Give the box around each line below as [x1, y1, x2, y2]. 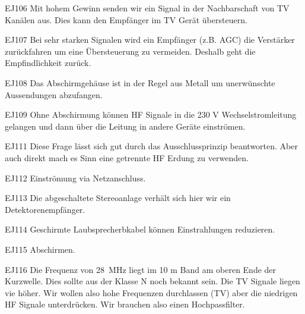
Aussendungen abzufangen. [5, 88, 103, 101]
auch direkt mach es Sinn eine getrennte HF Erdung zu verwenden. [5, 151, 249, 164]
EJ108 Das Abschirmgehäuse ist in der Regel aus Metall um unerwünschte [5, 76, 275, 89]
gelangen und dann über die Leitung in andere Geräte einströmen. [5, 120, 246, 132]
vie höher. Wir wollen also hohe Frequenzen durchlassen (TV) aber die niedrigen [5, 286, 298, 299]
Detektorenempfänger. [5, 203, 85, 215]
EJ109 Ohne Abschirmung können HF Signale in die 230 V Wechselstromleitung [5, 108, 297, 121]
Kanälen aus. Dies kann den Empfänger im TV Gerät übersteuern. [5, 13, 247, 26]
